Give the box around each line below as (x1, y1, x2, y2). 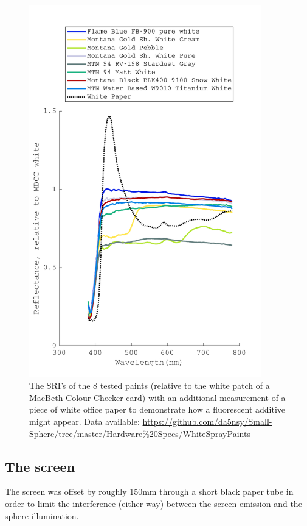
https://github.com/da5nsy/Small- (142, 414, 272, 427)
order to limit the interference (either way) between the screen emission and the (5, 497, 302, 510)
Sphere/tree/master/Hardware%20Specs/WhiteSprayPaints (29, 427, 250, 439)
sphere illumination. (5, 509, 79, 522)
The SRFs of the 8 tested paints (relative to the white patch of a (29, 379, 270, 392)
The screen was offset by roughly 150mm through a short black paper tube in (5, 485, 294, 498)
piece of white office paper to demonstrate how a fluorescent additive (29, 403, 286, 416)
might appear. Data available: (29, 414, 140, 427)
